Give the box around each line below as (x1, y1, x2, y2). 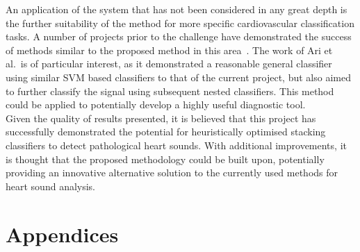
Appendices (6, 219, 119, 248)
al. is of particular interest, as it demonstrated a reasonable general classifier (6, 56, 332, 71)
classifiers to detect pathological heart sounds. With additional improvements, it (6, 137, 347, 152)
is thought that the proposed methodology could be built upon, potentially (6, 151, 325, 166)
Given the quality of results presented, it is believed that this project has (6, 110, 316, 125)
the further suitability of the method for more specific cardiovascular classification (6, 15, 354, 30)
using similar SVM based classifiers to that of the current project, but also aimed (6, 69, 351, 84)
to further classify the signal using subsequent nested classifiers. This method (6, 83, 334, 98)
